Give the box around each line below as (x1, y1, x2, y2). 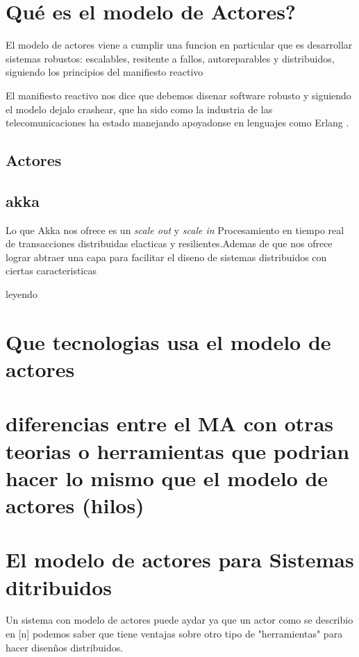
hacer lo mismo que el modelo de (6, 463, 328, 492)
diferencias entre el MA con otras (6, 409, 333, 438)
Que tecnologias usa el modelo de (6, 327, 331, 356)
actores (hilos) (6, 490, 144, 519)
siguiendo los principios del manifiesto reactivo (6, 65, 203, 79)
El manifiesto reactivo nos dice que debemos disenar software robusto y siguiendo (6, 88, 351, 102)
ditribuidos (6, 572, 112, 601)
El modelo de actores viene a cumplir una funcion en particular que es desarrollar (6, 38, 353, 52)
